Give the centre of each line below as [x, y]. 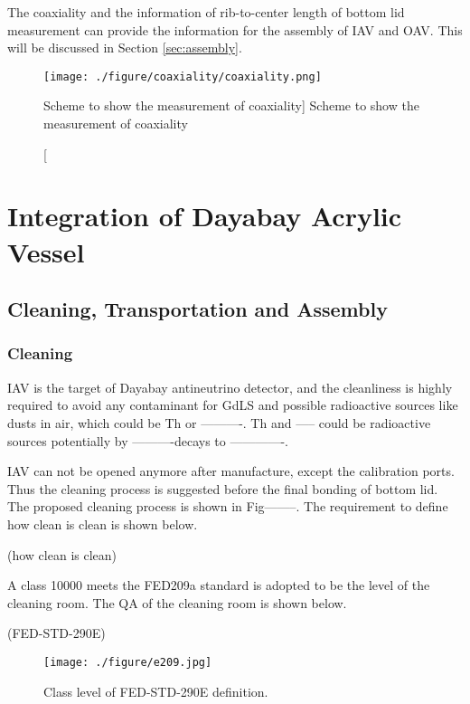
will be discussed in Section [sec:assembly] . [125, 48]
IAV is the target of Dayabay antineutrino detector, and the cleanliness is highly [230, 387]
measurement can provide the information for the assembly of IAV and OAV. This [235, 29]
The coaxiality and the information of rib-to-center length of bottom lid [206, 12]
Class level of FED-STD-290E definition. [156, 691]
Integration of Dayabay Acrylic [205, 216]
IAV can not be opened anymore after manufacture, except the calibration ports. [231, 471]
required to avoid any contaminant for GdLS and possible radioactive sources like [233, 405]
